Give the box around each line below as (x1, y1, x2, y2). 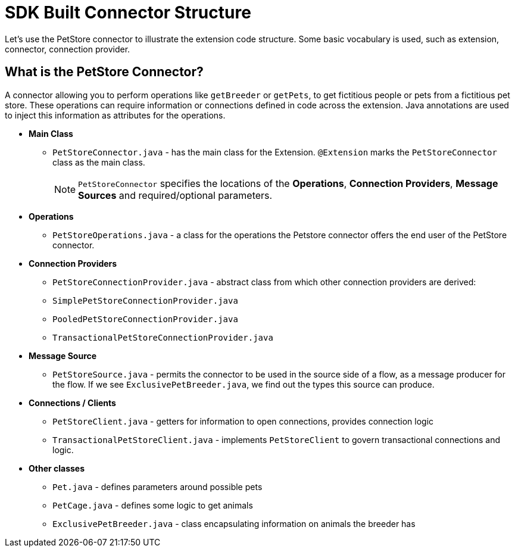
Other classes (29, 463, 85, 473)
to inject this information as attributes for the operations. (5, 110, 226, 120)
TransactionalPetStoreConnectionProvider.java (52, 332, 273, 342)
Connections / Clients (29, 397, 116, 408)
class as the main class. (52, 157, 145, 167)
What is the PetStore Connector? (5, 64, 204, 80)
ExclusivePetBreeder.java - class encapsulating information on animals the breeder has (52, 518, 416, 529)
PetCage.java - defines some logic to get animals (52, 500, 253, 510)
